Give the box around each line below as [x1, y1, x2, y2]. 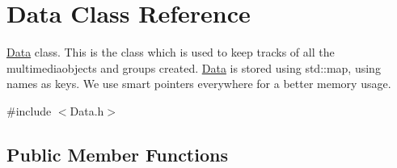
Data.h [70, 102, 104, 119]
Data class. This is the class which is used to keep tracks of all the [6, 44, 335, 61]
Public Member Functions [6, 141, 228, 166]
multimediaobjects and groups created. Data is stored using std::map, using [6, 59, 381, 76]
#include [6, 102, 52, 119]
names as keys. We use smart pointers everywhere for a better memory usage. [6, 75, 391, 92]
